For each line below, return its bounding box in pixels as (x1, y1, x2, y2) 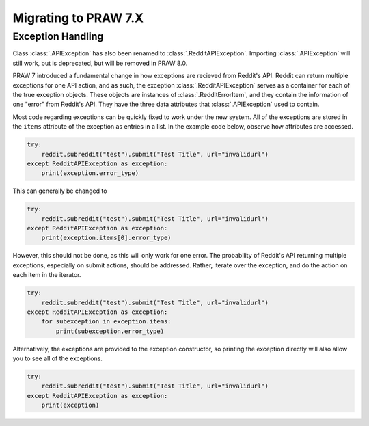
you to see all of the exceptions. (12, 354, 102, 362)
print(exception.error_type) (41, 170, 139, 177)
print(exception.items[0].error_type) (41, 234, 172, 242)
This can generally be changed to (12, 187, 107, 195)
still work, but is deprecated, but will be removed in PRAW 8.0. (12, 59, 188, 67)
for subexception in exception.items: (41, 318, 172, 325)
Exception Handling (12, 30, 104, 42)
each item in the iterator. (12, 271, 81, 279)
